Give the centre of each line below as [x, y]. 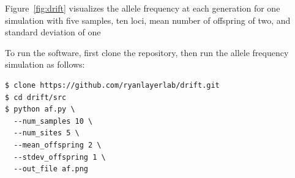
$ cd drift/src [36, 97]
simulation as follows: [45, 64]
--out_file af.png [51, 169]
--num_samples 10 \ [53, 121]
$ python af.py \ [40, 109]
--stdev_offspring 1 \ [60, 157]
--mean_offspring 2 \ [58, 145]
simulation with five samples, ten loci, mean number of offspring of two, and [148, 20]
